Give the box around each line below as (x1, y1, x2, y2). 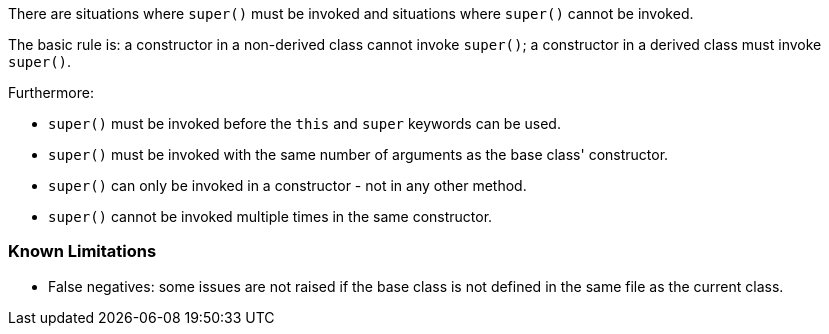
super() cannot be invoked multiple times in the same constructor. (48, 208, 493, 225)
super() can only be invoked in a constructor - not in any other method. (48, 177, 527, 194)
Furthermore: (8, 84, 94, 101)
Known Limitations (8, 241, 157, 262)
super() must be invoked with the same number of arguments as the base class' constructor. (48, 146, 669, 163)
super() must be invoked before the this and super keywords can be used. (48, 115, 561, 132)
